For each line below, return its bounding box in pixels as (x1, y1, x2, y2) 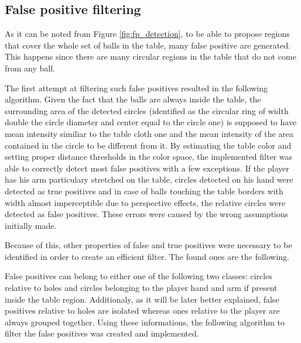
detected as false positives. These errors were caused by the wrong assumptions (5, 208, 289, 220)
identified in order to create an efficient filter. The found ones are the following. (5, 250, 289, 262)
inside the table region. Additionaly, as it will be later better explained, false (5, 293, 279, 305)
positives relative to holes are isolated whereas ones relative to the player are (5, 304, 280, 317)
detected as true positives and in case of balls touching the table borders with (5, 184, 283, 197)
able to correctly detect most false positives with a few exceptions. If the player (5, 162, 289, 174)
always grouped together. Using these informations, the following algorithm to (5, 315, 285, 328)
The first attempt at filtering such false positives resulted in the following (5, 81, 268, 94)
